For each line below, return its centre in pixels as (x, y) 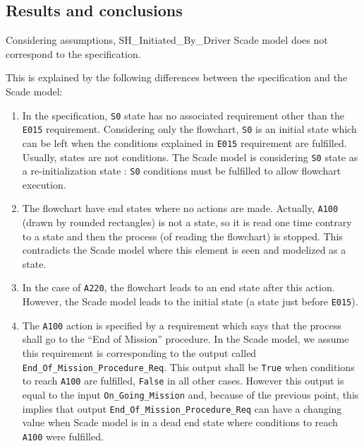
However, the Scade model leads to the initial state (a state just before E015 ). (190, 301)
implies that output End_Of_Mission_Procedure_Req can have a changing (182, 408)
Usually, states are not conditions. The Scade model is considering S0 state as (190, 157)
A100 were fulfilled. (63, 436)
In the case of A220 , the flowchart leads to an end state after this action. (178, 287)
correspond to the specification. (73, 53)
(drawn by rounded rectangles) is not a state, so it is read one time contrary (187, 222)
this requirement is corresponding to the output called (139, 353)
